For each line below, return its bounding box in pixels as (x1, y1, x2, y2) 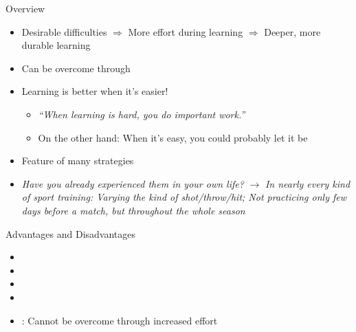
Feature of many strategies (21, 153, 134, 168)
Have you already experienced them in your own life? (21, 176, 244, 190)
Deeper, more (264, 24, 321, 38)
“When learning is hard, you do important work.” (38, 107, 245, 121)
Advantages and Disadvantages (5, 226, 136, 241)
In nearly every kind (265, 176, 351, 190)
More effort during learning (128, 24, 243, 38)
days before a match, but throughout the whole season (21, 203, 245, 217)
